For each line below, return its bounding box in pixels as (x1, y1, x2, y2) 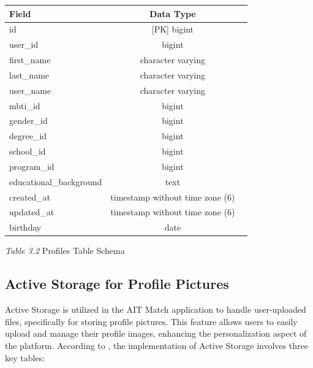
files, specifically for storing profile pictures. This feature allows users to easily (5, 315, 298, 328)
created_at (9, 190, 51, 203)
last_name (9, 68, 50, 81)
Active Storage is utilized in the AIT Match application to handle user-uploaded (5, 303, 306, 316)
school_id (9, 145, 46, 158)
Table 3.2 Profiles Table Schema (5, 244, 125, 257)
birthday (9, 221, 42, 234)
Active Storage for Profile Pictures (5, 274, 229, 293)
